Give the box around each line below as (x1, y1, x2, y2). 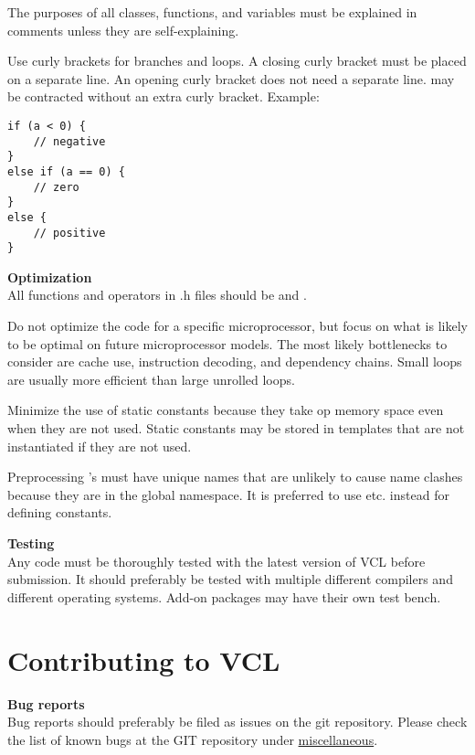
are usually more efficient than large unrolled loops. (7, 369, 295, 388)
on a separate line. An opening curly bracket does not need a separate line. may (7, 69, 455, 88)
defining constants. (7, 503, 112, 522)
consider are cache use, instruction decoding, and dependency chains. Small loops (7, 352, 462, 371)
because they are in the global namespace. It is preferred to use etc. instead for (7, 484, 449, 504)
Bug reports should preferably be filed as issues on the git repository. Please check (7, 712, 468, 731)
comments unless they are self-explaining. (7, 20, 239, 39)
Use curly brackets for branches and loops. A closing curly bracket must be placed (7, 51, 467, 70)
